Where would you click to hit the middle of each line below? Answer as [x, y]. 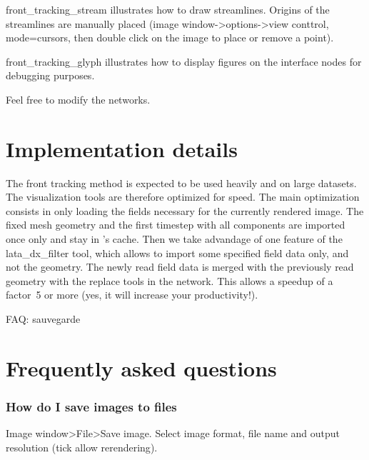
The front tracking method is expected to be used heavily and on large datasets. [181, 182]
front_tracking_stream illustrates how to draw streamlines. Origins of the [168, 9]
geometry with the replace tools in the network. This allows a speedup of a [170, 280]
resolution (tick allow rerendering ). [82, 447]
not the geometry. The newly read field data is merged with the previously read [180, 267]
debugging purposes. [50, 75]
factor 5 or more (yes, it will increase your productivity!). [132, 295]
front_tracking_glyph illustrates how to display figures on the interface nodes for [184, 61]
